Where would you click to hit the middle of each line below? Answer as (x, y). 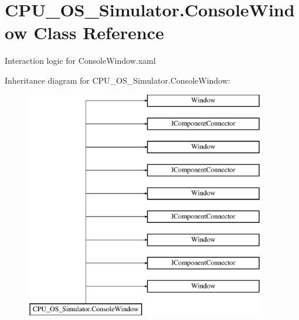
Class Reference (99, 32)
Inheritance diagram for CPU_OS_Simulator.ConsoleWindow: (118, 80)
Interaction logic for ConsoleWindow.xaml (80, 61)
